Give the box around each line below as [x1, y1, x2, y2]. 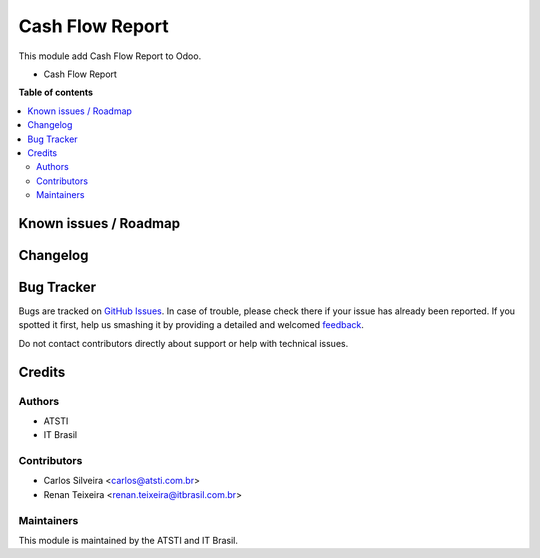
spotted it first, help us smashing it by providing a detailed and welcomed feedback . [18, 319, 365, 331]
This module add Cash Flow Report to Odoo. [18, 50, 202, 62]
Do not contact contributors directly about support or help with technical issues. [18, 337, 349, 349]
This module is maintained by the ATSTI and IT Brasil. [18, 535, 239, 546]
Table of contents [18, 86, 94, 99]
